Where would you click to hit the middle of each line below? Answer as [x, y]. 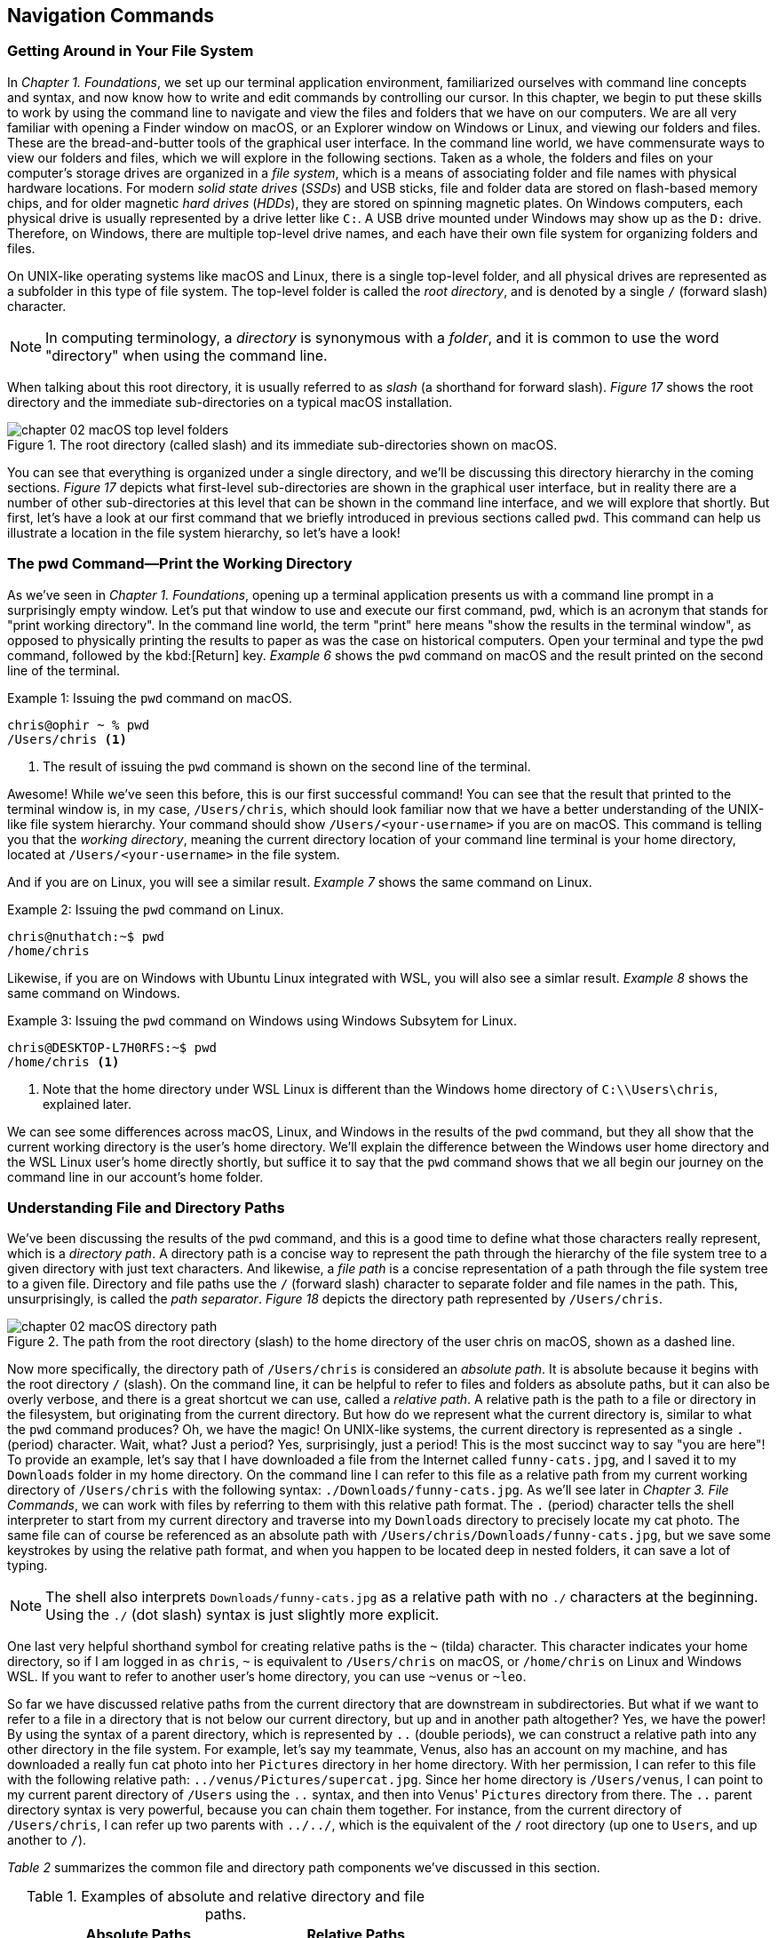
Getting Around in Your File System [131, 51]
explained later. [87, 1104]
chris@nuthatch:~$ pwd [86, 936]
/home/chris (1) [64, 1061]
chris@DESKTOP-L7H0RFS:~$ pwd [112, 1047]
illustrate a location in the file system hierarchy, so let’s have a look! [204, 532]
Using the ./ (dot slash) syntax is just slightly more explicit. [242, 1615]
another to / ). [47, 1840]
